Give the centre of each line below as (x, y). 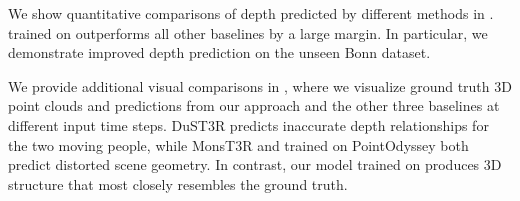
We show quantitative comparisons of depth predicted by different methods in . (251, 13)
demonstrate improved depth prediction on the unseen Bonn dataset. (219, 52)
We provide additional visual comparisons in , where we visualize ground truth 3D (260, 85)
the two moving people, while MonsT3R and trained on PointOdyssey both (238, 144)
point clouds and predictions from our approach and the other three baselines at (254, 105)
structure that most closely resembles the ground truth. (178, 183)
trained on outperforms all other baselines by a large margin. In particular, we (248, 32)
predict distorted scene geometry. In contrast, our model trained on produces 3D (255, 164)
